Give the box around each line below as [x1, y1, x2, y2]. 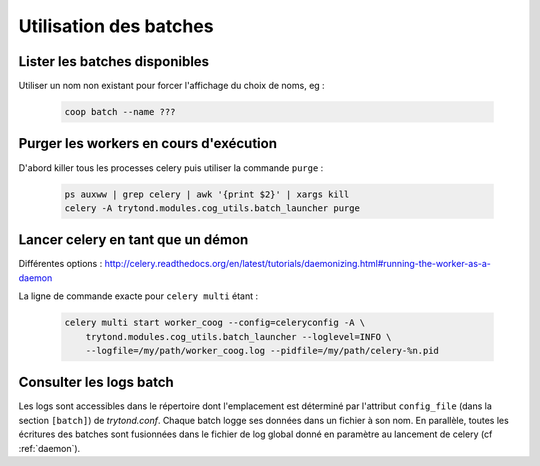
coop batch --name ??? [64, 106, 176, 118]
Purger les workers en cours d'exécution [18, 135, 277, 152]
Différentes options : [18, 258, 103, 270]
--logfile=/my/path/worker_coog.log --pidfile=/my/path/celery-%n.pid [85, 345, 440, 356]
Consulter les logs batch [18, 374, 174, 391]
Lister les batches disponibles [18, 53, 210, 70]
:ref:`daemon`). [18, 442, 81, 454]
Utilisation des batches [18, 15, 214, 37]
